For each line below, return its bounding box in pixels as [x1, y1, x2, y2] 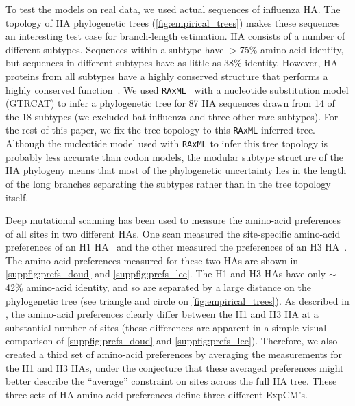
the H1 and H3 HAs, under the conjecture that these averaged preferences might [5, 360, 344, 375]
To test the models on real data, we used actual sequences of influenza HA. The [5, 2, 341, 16]
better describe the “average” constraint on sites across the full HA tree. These [5, 374, 337, 388]
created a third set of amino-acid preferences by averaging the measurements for [5, 347, 342, 361]
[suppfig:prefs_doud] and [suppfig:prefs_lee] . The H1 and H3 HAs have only [5, 266, 326, 281]
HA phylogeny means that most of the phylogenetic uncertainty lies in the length [5, 163, 347, 177]
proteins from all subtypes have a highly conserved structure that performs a [5, 68, 328, 83]
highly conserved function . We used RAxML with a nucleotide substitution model [5, 82, 349, 97]
